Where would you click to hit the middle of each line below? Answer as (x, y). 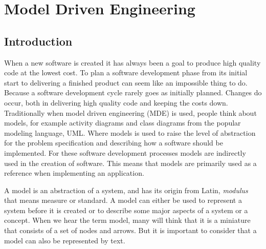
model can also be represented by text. (65, 240)
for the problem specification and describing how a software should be (114, 143)
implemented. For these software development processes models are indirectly (125, 152)
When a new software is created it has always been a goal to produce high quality (132, 62)
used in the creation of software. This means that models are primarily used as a (130, 163)
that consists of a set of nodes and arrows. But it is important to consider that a (130, 230)
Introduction (38, 41)
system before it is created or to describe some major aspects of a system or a (126, 210)
